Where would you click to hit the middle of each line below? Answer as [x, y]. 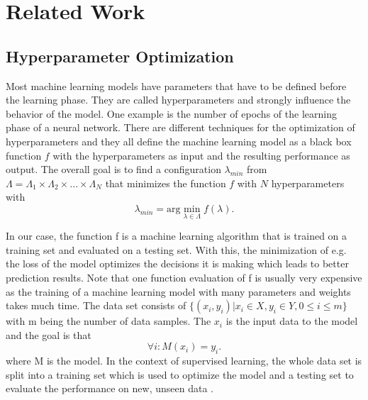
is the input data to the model [292, 321]
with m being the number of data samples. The [108, 321]
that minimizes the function [166, 183]
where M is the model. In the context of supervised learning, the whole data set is [184, 361]
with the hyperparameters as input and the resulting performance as [201, 155]
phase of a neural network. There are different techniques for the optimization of [180, 127]
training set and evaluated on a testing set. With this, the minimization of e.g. [176, 249]
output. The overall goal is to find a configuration [113, 169]
